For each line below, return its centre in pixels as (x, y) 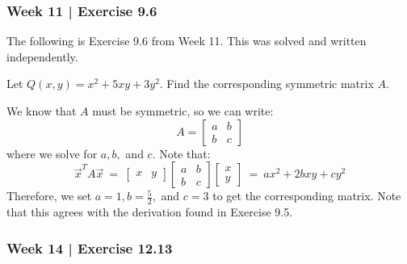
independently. (42, 56)
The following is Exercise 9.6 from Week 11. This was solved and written (187, 41)
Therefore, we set (49, 196)
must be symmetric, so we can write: (183, 111)
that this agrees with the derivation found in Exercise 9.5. (150, 212)
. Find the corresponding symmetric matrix (266, 84)
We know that (42, 111)
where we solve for (52, 153)
